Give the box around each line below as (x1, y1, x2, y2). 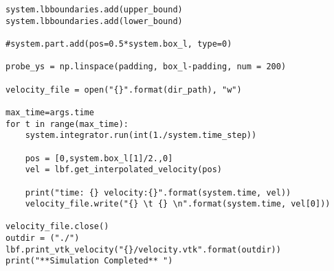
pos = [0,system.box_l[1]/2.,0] (25, 153, 173, 163)
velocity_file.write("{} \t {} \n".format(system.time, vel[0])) (25, 199, 331, 209)
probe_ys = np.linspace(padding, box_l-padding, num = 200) (5, 62, 287, 72)
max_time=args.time (5, 107, 94, 117)
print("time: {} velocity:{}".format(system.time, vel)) (25, 187, 291, 198)
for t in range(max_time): (5, 119, 129, 129)
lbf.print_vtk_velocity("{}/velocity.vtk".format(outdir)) (5, 244, 281, 255)
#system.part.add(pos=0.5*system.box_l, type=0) (5, 38, 232, 49)
